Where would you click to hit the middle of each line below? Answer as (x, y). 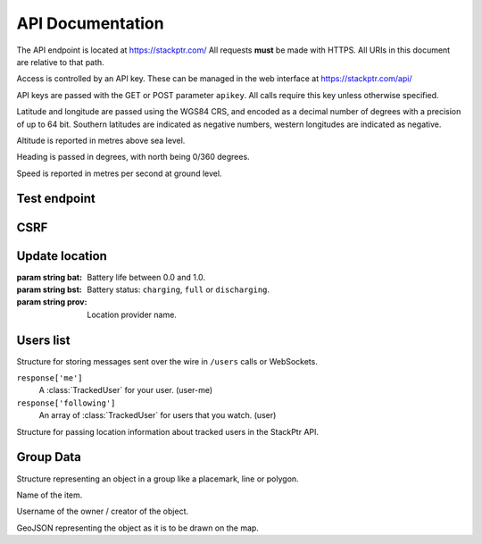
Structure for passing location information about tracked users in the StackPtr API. (168, 431)
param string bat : (50, 277)
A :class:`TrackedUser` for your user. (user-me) (126, 390)
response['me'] (50, 378)
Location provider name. (132, 314)
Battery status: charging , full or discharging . (179, 289)
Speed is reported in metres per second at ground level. (119, 173)
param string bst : (49, 289)
